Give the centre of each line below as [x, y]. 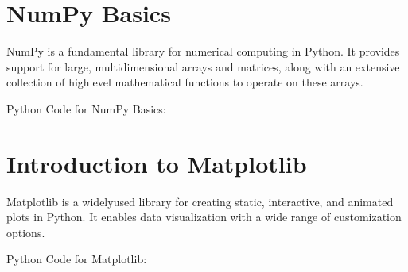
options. [26, 232]
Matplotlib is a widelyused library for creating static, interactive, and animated [200, 201]
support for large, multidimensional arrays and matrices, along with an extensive [203, 66]
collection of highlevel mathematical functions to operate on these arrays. [185, 82]
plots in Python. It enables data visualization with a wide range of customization [204, 217]
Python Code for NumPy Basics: [86, 108]
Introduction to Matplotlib [157, 163]
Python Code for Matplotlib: [77, 259]
